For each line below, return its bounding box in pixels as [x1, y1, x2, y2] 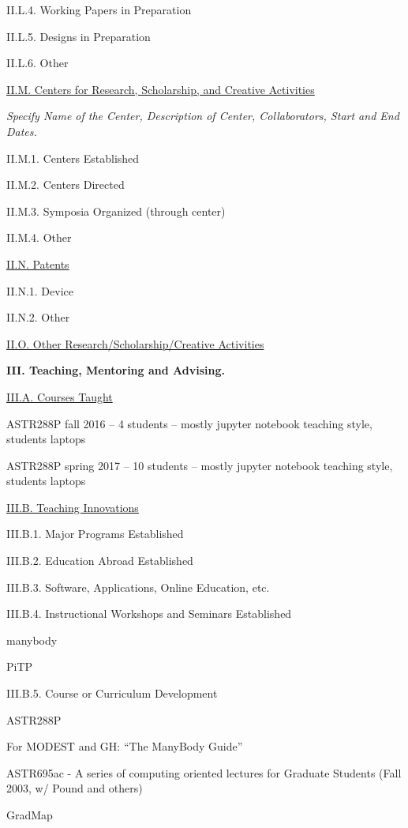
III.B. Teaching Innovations [6, 499, 139, 515]
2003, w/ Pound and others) [6, 780, 143, 796]
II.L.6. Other [6, 55, 69, 71]
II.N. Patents [6, 255, 69, 272]
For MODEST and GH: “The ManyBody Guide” [6, 738, 243, 755]
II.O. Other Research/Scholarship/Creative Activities [6, 335, 264, 352]
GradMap [6, 807, 53, 822]
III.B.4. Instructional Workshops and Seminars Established [6, 605, 292, 622]
